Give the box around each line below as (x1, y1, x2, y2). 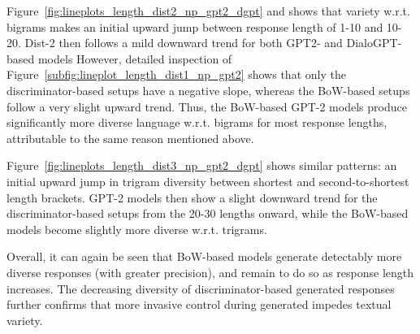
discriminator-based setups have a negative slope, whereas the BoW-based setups (6, 81, 410, 98)
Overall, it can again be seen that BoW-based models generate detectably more (6, 248, 402, 265)
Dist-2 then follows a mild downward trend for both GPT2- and (24, 34, 343, 51)
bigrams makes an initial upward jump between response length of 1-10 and (6, 18, 383, 35)
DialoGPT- (346, 34, 402, 51)
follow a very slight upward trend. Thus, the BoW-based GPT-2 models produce (6, 98, 407, 115)
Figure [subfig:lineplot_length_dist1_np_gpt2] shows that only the (6, 66, 346, 83)
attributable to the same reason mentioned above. (6, 129, 254, 146)
